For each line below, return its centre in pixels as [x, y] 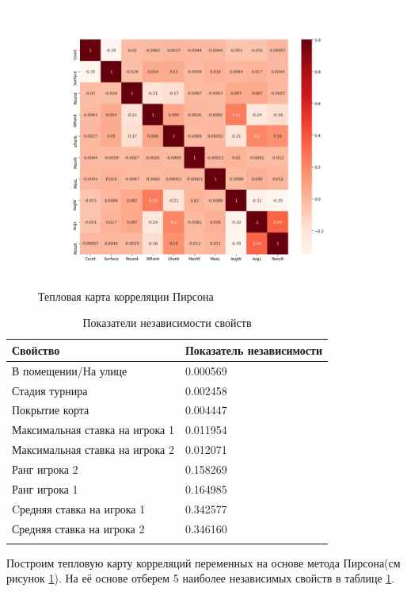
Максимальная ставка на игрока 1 [93, 430]
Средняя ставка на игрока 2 [78, 528]
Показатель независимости [254, 350]
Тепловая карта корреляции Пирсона [126, 296]
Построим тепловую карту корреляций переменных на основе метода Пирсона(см [203, 562]
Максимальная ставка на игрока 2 [93, 450]
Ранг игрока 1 [45, 488]
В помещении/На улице [70, 370]
